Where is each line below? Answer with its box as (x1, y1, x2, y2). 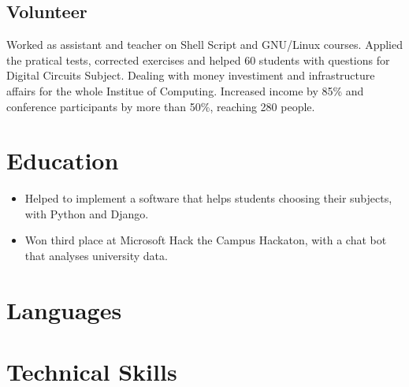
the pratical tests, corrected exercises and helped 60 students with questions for (6, 51, 390, 68)
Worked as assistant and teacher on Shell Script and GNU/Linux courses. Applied (6, 36, 403, 53)
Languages (6, 293, 122, 326)
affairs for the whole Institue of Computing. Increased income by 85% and (6, 82, 364, 99)
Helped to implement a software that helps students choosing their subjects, (24, 190, 392, 207)
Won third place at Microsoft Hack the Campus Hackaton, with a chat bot (24, 232, 387, 248)
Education (6, 144, 119, 177)
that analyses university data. (24, 247, 168, 264)
